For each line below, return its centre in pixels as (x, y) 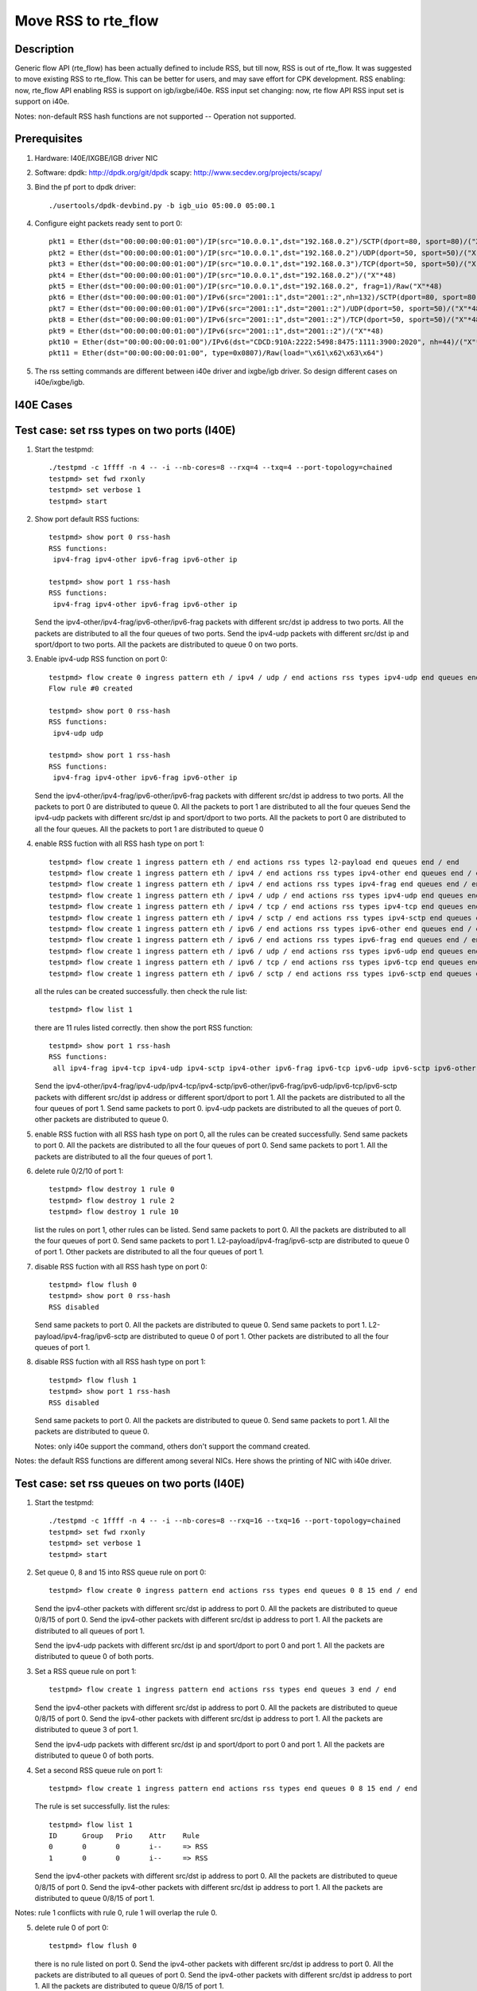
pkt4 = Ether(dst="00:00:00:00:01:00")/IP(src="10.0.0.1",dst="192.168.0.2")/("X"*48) (223, 275)
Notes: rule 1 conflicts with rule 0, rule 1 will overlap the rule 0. (116, 1913)
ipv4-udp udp (78, 733)
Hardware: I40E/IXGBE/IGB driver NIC (96, 158)
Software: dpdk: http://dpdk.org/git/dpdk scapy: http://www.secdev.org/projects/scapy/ (178, 172)
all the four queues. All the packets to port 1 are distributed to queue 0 (149, 829)
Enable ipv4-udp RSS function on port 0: (101, 659)
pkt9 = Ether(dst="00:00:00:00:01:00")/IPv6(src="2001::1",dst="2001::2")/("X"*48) (217, 331)
